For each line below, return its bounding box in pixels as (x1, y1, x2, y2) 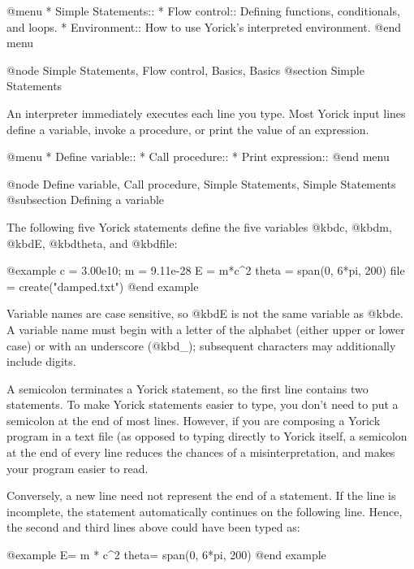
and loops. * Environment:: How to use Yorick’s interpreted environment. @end (6, 18, 401, 35)
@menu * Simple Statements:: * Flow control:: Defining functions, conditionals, (6, 2, 400, 19)
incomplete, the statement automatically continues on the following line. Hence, (6, 502, 403, 519)
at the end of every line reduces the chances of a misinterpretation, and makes (6, 444, 395, 461)
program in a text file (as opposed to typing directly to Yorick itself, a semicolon (6, 428, 408, 445)
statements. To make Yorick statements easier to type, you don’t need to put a (6, 396, 399, 413)
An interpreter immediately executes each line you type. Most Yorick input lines (6, 104, 406, 121)
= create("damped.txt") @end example (6, 277, 199, 294)
